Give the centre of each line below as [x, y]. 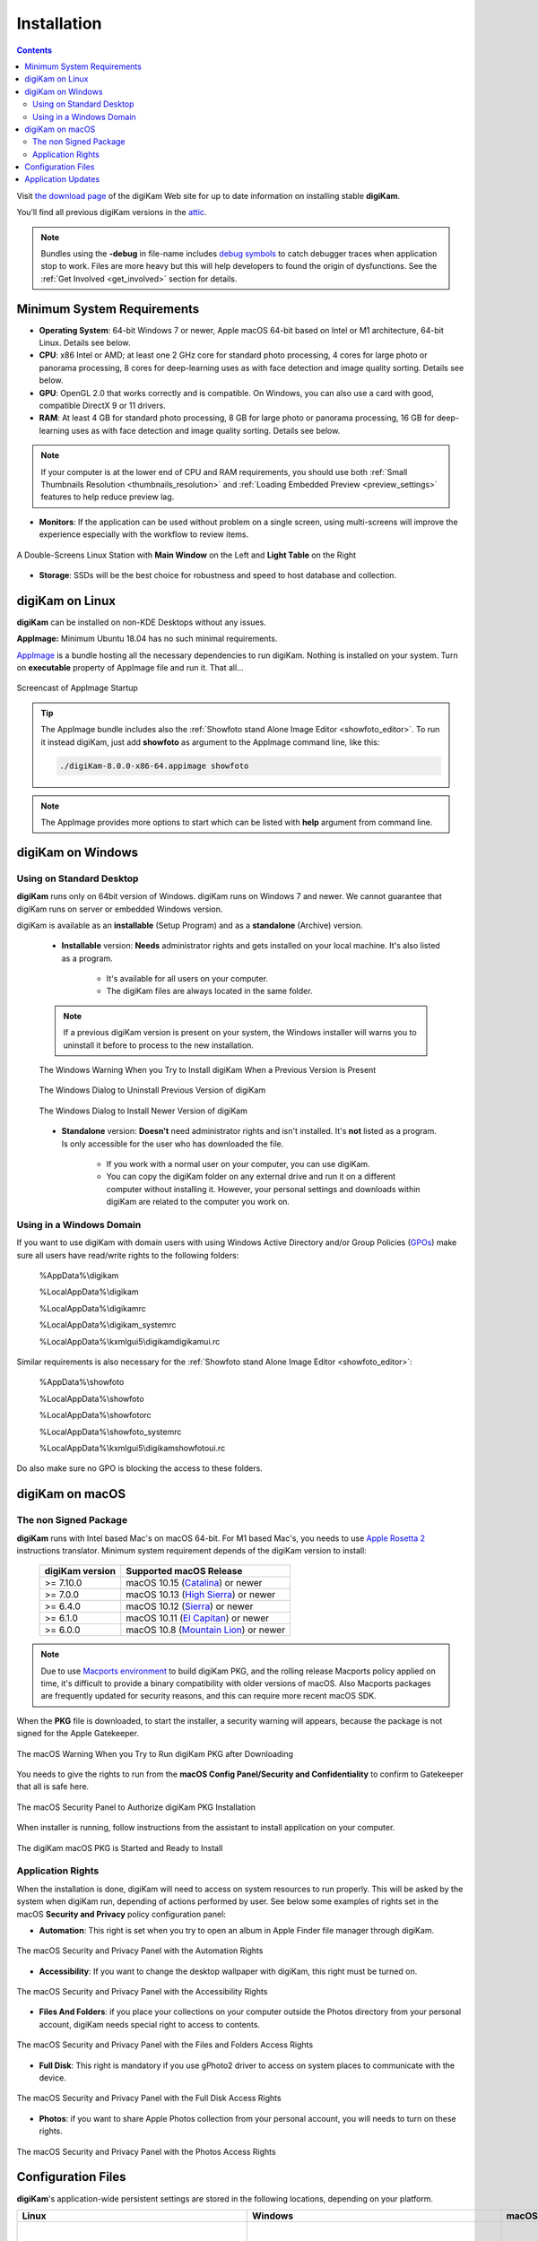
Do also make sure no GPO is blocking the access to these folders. [140, 1468]
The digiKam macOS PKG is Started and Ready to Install [120, 1847]
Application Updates [62, 179]
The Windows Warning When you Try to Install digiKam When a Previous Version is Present [208, 1070]
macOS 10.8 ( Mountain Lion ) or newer [206, 1630]
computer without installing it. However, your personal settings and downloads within [263, 1189]
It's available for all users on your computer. [187, 979]
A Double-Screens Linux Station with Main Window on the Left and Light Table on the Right [187, 555]
